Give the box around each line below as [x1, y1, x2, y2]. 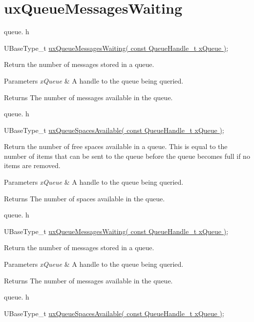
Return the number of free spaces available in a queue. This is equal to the [4, 141, 228, 151]
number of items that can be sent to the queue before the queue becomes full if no [4, 150, 250, 161]
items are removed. [4, 160, 61, 171]
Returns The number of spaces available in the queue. [4, 193, 165, 203]
